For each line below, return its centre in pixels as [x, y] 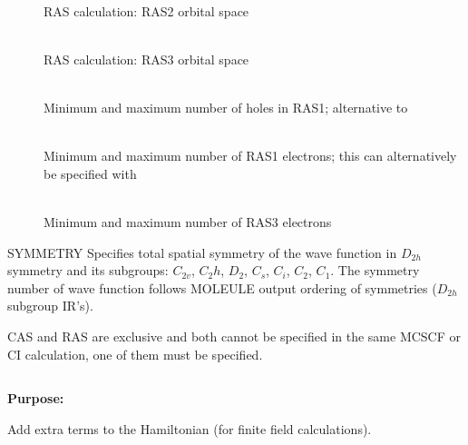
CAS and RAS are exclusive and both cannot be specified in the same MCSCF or [234, 336]
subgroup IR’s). [50, 306]
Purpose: [36, 398]
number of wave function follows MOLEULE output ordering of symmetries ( [222, 287]
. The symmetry [375, 270]
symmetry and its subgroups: [88, 270]
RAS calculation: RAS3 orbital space [146, 59]
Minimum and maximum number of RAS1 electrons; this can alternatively [250, 156]
